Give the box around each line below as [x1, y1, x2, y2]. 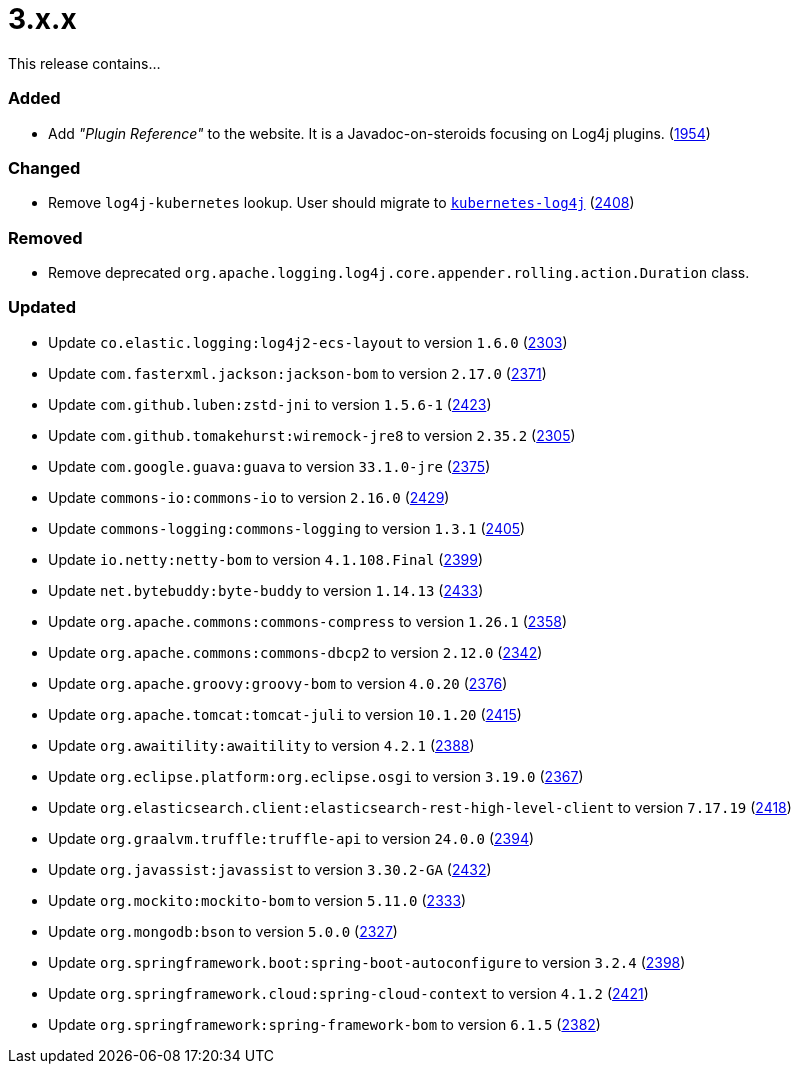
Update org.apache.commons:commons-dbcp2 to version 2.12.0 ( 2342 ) [48, 643, 543, 661]
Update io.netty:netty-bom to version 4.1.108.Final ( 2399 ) [48, 550, 484, 568]
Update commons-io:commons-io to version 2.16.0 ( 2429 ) [48, 488, 450, 506]
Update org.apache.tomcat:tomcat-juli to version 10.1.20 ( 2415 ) [48, 705, 522, 723]
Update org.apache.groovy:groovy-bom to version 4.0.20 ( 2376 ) [48, 674, 508, 692]
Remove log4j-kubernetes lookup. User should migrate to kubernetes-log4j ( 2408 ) [48, 194, 635, 212]
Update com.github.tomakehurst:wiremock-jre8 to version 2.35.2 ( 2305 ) [48, 426, 576, 444]
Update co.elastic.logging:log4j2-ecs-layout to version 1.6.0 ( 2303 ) [48, 333, 568, 351]
